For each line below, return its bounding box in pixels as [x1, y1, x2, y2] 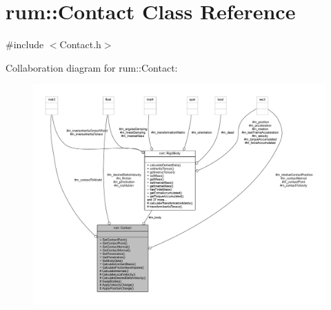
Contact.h [59, 37, 101, 52]
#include [6, 37, 44, 52]
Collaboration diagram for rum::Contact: [6, 60, 178, 74]
